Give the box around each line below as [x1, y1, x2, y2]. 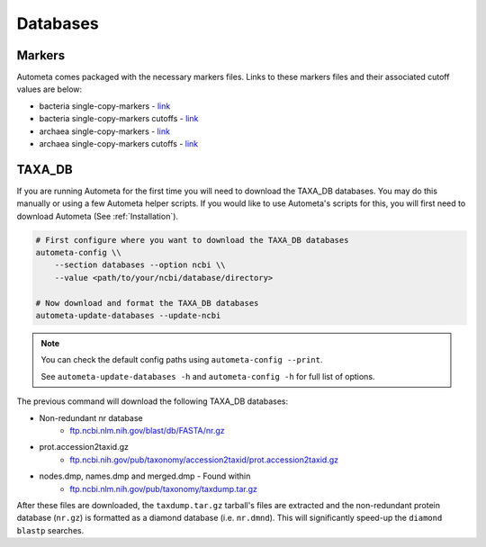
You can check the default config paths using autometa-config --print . [40, 354, 323, 365]
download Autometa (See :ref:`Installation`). [16, 211, 179, 221]
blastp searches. [16, 525, 85, 535]
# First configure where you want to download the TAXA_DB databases [35, 235, 349, 245]
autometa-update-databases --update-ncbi [35, 310, 221, 321]
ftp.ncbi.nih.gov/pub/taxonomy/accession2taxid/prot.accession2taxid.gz [69, 454, 339, 465]
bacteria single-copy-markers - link [39, 100, 171, 112]
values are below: [16, 84, 83, 94]
